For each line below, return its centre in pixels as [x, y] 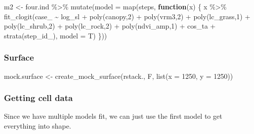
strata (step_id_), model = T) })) [56, 35]
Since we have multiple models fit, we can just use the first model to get [113, 116]
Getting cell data [39, 98]
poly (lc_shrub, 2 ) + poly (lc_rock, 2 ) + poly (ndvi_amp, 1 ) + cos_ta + [110, 26]
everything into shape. [38, 126]
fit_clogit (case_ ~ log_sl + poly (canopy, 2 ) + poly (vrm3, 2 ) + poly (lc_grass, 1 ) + [127, 16]
